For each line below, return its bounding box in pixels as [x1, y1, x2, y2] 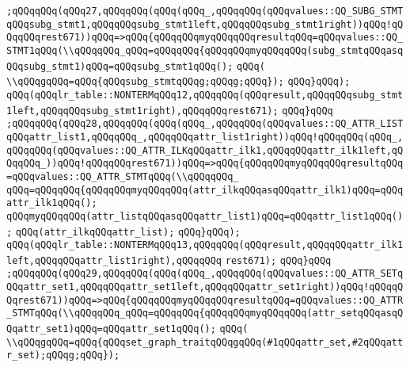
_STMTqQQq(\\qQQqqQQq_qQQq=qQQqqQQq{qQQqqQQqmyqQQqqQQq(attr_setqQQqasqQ [6, 308, 404, 319]
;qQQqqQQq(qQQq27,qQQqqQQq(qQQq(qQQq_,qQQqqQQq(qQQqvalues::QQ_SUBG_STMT [6, 6, 404, 17]
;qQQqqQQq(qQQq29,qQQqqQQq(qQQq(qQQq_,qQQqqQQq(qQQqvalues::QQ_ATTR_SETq [6, 268, 404, 280]
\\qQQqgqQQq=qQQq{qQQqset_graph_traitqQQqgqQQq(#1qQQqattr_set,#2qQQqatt [6, 336, 404, 348]
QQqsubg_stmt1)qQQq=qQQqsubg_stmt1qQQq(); [6, 60, 233, 72]
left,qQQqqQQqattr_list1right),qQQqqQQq [6, 254, 222, 266]
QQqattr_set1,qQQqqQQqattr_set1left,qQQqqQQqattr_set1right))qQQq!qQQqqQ [6, 281, 404, 293]
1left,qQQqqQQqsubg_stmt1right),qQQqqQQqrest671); [6, 105, 279, 117]
